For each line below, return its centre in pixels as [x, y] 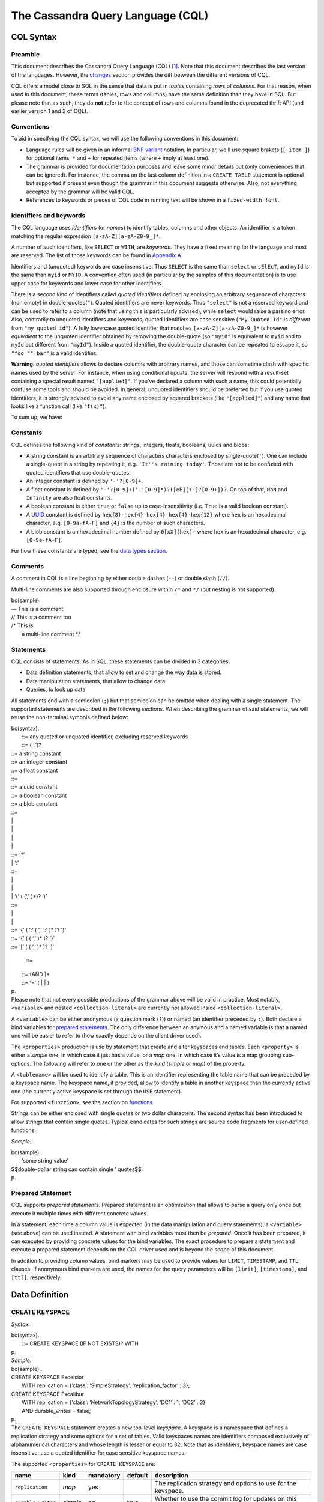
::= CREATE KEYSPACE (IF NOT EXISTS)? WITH [80, 1343]
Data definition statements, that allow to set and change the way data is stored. [124, 672]
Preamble [25, 54]
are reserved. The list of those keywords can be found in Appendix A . [97, 255]
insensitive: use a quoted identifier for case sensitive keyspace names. [98, 1453]
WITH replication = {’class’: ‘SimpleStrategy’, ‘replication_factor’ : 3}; [106, 1385]
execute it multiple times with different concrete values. [79, 1213]
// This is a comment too [41, 617]
